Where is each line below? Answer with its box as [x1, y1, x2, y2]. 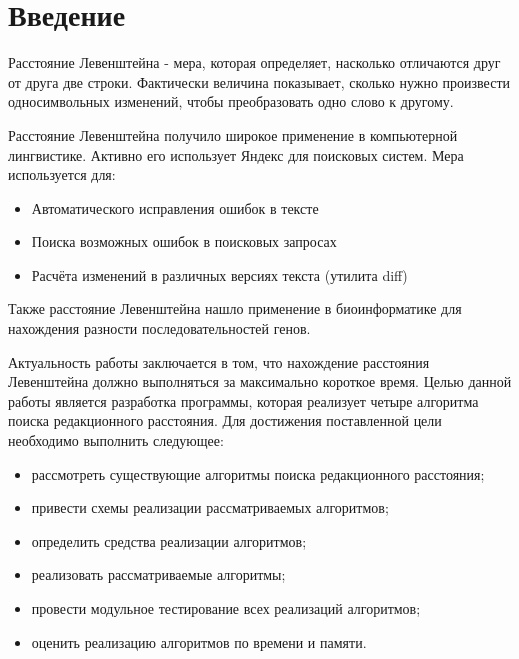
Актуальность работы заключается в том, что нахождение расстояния [8, 351, 430, 372]
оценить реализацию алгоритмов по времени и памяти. [31, 631, 367, 652]
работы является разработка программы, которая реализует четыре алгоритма [8, 390, 479, 411]
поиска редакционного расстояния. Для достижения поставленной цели [8, 410, 442, 431]
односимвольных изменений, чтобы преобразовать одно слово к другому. [8, 91, 454, 112]
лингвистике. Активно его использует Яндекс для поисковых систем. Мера [8, 144, 464, 165]
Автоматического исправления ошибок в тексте [31, 197, 319, 218]
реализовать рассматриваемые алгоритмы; [31, 564, 286, 585]
